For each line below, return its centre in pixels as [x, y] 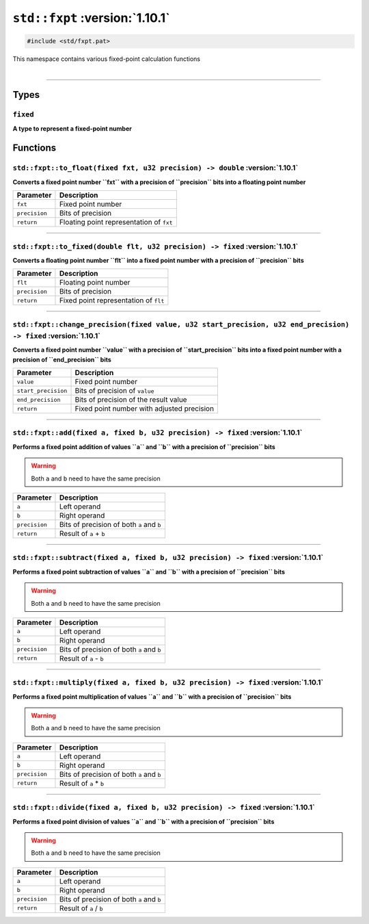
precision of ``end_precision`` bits [62, 359]
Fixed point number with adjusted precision [145, 409]
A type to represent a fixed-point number [72, 128]
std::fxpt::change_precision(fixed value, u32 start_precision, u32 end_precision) [181, 324]
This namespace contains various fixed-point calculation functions [107, 59]
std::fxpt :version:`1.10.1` [91, 18]
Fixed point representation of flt [112, 300]
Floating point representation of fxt [116, 222]
